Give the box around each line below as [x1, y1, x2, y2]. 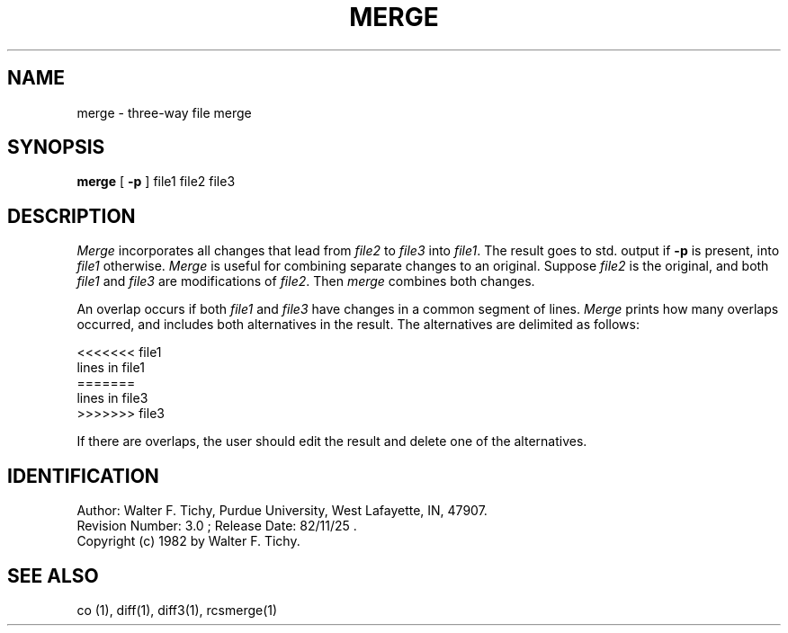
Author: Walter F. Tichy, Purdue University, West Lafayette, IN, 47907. [76, 503, 488, 519]
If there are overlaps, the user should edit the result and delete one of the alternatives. [76, 433, 587, 450]
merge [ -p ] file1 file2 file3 [76, 174, 236, 190]
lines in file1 [76, 360, 145, 376]
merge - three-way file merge [76, 104, 252, 120]
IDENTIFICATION [7, 464, 159, 487]
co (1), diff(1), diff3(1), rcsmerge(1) [76, 602, 278, 618]
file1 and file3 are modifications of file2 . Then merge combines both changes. [76, 273, 535, 290]
